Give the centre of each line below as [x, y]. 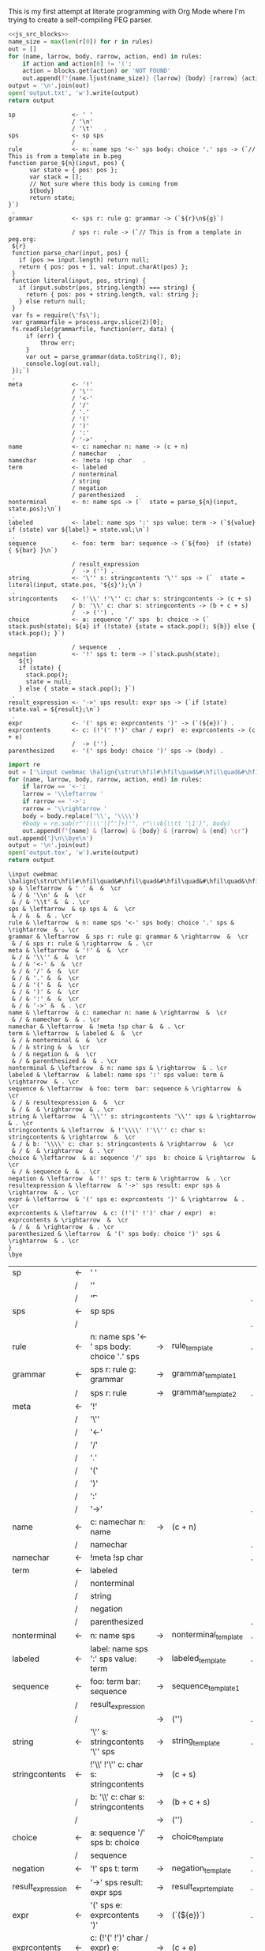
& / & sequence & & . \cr [56, 1172]
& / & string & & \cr [50, 1047]
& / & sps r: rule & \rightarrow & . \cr [82, 943]
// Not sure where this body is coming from [103, 184]
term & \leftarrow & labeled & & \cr [76, 1034]
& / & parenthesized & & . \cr [65, 1061]
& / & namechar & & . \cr [56, 1019]
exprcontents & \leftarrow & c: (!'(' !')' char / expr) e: [112, 1213]
